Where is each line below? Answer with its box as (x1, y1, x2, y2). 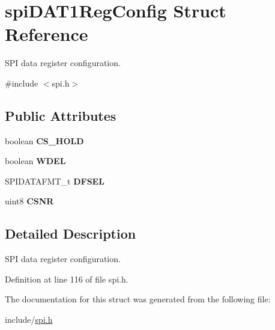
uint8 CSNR (5, 195, 54, 207)
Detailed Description (5, 224, 136, 243)
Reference (5, 22, 88, 46)
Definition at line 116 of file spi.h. (5, 272, 128, 285)
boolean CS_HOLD (5, 134, 84, 147)
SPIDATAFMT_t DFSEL (5, 174, 104, 187)
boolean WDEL (5, 154, 66, 167)
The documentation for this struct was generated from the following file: (5, 293, 271, 305)
